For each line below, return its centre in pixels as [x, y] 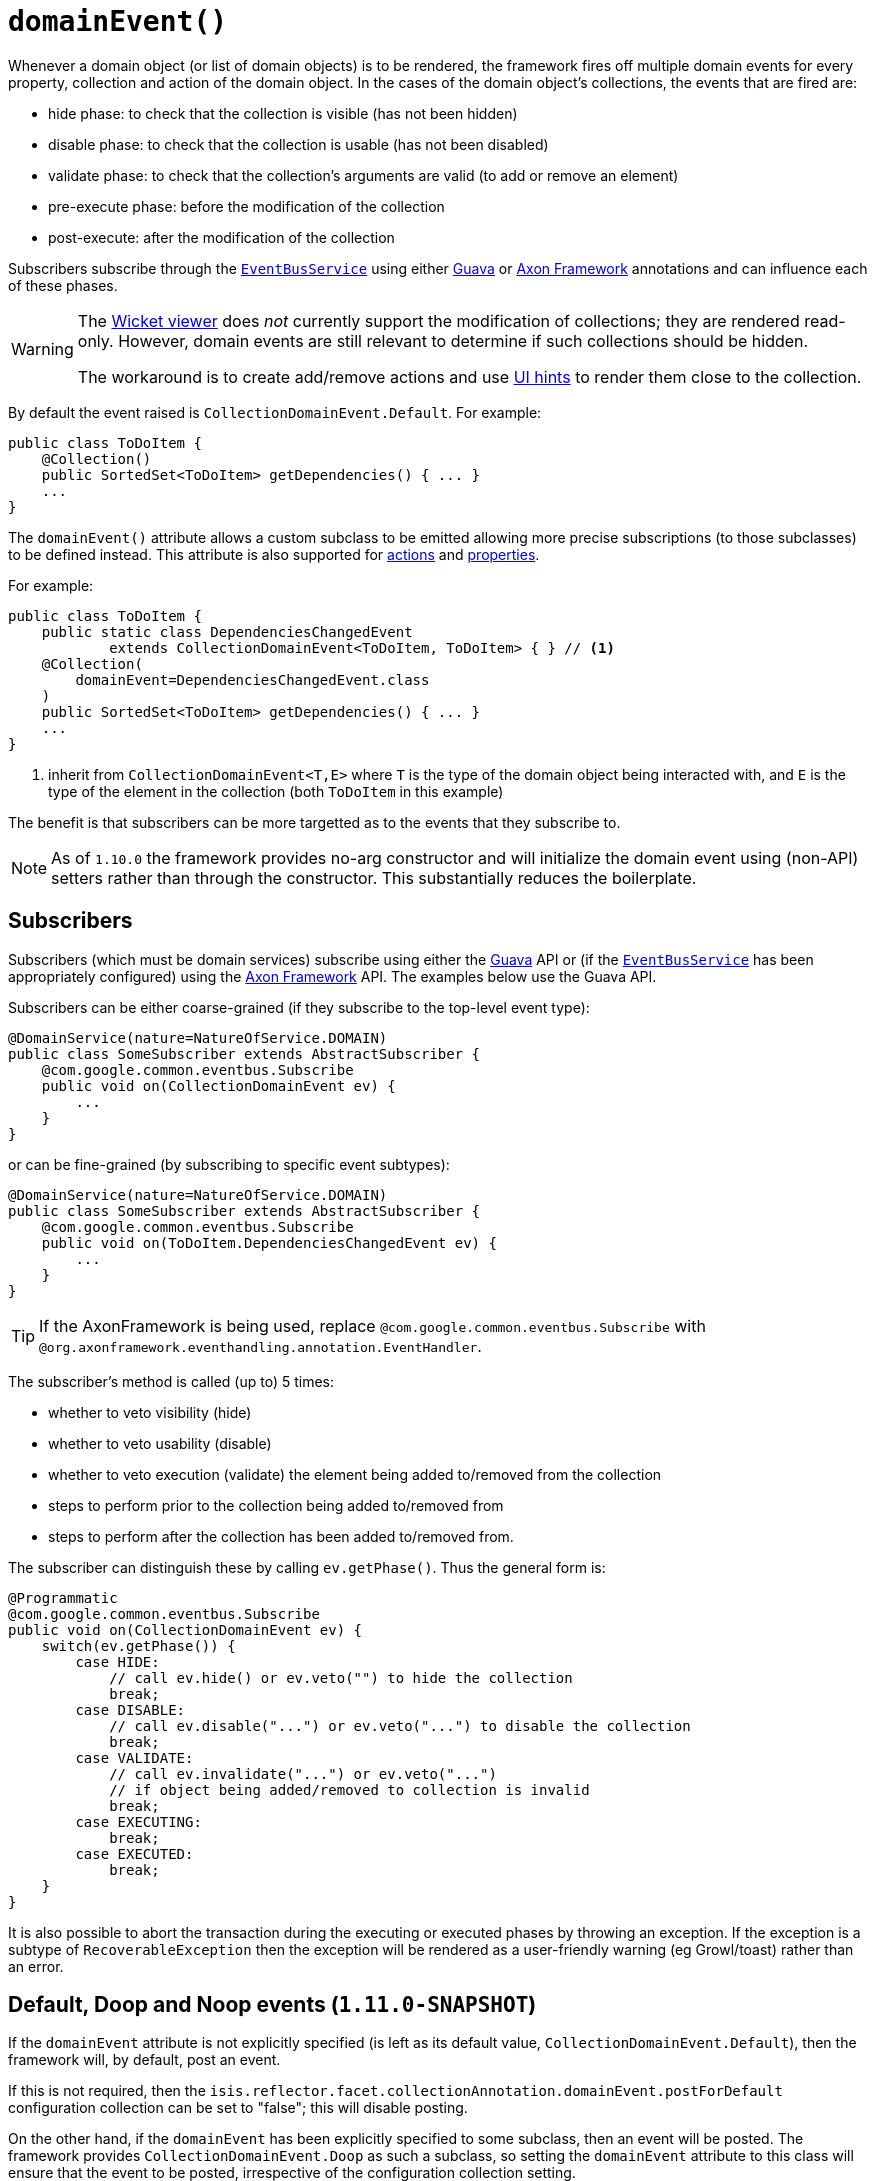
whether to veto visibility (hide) [150, 1412]
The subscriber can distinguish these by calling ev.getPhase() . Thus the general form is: [307, 1567]
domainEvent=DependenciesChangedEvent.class [252, 679]
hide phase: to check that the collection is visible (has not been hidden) [283, 113]
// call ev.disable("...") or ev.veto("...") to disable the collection [400, 1725]
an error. [36, 1966]
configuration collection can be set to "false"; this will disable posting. [238, 2108]
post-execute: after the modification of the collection [221, 237]
